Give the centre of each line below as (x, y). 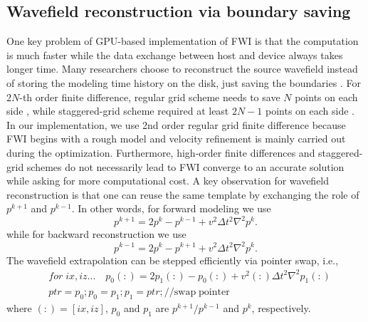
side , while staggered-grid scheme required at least (118, 111)
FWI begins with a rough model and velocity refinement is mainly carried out (176, 139)
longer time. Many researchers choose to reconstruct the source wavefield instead (182, 69)
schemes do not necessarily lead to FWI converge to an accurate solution (185, 166)
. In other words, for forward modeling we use (171, 208)
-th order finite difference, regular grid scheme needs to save (150, 97)
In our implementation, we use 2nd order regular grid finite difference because (176, 124)
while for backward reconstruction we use (96, 234)
